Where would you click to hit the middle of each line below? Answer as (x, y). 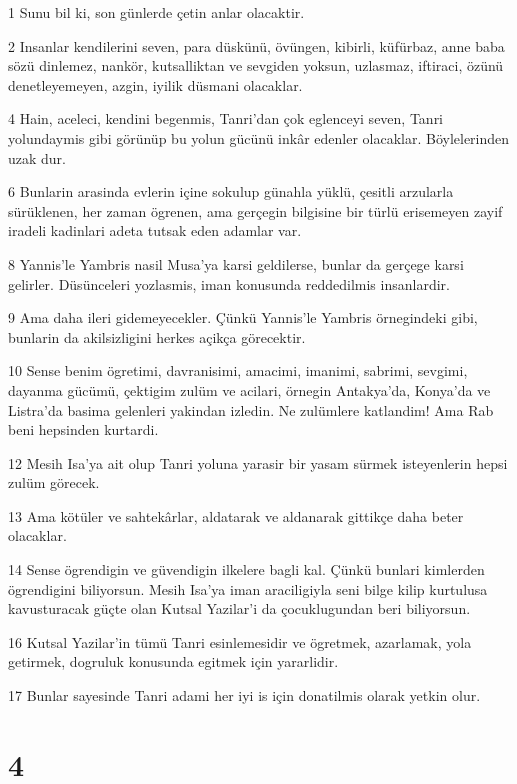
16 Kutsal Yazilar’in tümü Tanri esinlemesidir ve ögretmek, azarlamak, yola (240, 641)
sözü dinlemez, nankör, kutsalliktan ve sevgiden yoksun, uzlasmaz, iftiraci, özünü (256, 65)
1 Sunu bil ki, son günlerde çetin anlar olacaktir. (156, 12)
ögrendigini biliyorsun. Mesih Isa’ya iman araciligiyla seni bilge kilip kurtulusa (248, 588)
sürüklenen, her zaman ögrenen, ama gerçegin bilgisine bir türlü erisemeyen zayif (255, 210)
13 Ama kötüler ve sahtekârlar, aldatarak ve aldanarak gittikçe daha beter (236, 515)
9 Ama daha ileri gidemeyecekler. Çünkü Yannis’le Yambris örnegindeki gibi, (243, 317)
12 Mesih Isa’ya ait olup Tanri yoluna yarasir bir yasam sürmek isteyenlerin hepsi (258, 462)
